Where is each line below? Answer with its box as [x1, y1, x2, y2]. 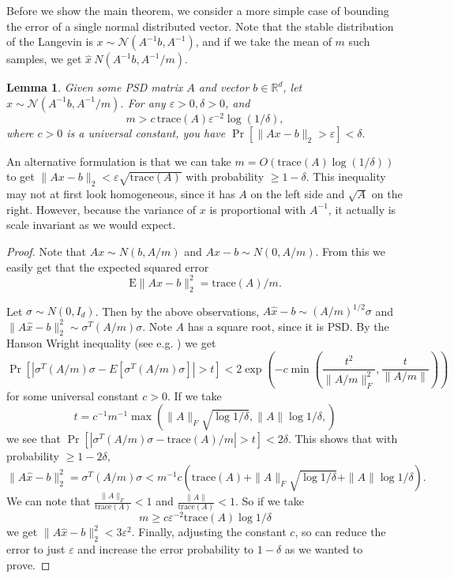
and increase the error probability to [77, 541, 254, 557]
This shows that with [295, 430, 398, 447]
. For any [120, 94, 166, 111]
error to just [6, 541, 66, 557]
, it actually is [328, 201, 396, 217]
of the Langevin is [6, 33, 93, 50]
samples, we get [6, 51, 82, 67]
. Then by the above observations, [95, 302, 260, 319]
